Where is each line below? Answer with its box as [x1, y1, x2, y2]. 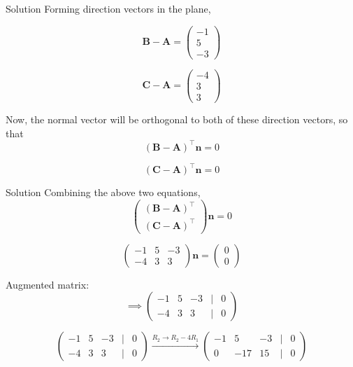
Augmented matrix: [6, 277, 89, 291]
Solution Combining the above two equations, [6, 185, 201, 200]
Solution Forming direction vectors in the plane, [6, 1, 211, 15]
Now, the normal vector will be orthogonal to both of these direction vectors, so [6, 111, 348, 126]
